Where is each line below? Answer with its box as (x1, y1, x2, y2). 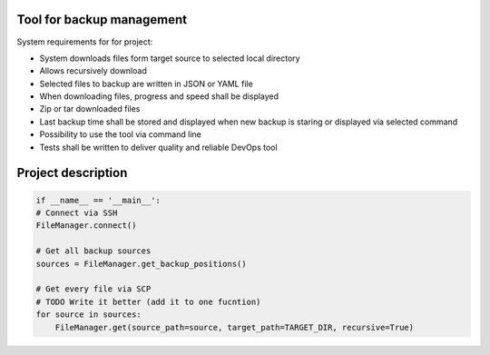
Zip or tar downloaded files (39, 104, 141, 114)
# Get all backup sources (35, 246, 152, 256)
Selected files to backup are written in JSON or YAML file (39, 78, 253, 89)
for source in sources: (35, 310, 142, 320)
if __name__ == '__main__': (35, 195, 161, 205)
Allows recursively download (39, 65, 147, 76)
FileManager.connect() (35, 221, 137, 231)
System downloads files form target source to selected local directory (39, 53, 300, 64)
